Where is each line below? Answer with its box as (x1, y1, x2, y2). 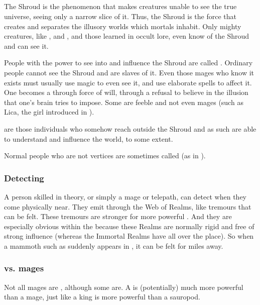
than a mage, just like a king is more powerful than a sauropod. (4, 291, 200, 302)
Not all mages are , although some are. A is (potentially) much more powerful (4, 281, 243, 292)
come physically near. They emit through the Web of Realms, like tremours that (4, 201, 251, 212)
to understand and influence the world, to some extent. (4, 133, 173, 144)
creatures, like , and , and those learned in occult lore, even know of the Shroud (4, 31, 249, 41)
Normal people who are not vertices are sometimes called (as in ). (4, 150, 206, 161)
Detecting (4, 171, 44, 184)
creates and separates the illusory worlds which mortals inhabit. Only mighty (4, 21, 241, 31)
